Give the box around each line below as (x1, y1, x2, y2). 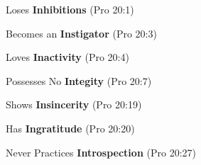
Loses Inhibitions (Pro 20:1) (6, 2, 134, 16)
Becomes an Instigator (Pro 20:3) (6, 25, 157, 40)
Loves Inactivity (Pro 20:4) (6, 50, 129, 64)
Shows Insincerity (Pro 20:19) (6, 97, 142, 112)
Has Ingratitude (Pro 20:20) (6, 120, 135, 135)
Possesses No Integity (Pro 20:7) (6, 73, 152, 88)
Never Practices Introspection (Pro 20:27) (6, 144, 196, 159)
